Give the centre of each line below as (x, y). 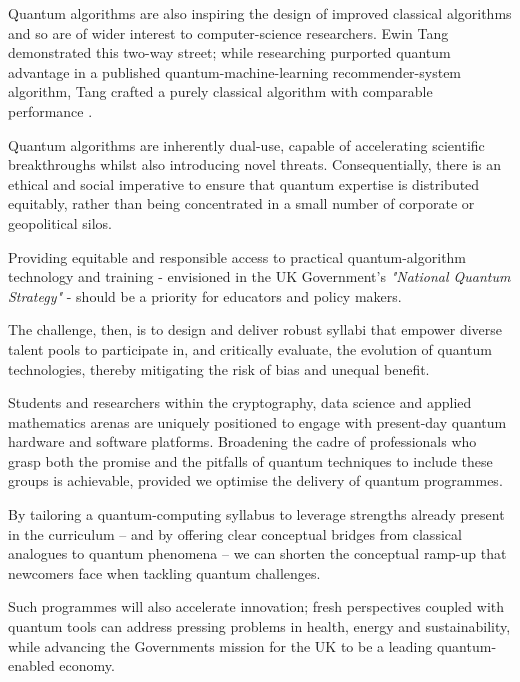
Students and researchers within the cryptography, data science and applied (240, 402)
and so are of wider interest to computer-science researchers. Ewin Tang (228, 32)
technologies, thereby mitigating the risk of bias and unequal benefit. (219, 368)
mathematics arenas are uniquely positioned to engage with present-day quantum (257, 421)
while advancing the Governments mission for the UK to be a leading (220, 645)
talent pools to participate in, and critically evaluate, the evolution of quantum (250, 348)
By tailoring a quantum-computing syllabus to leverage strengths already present (256, 514)
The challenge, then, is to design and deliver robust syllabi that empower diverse (255, 329)
